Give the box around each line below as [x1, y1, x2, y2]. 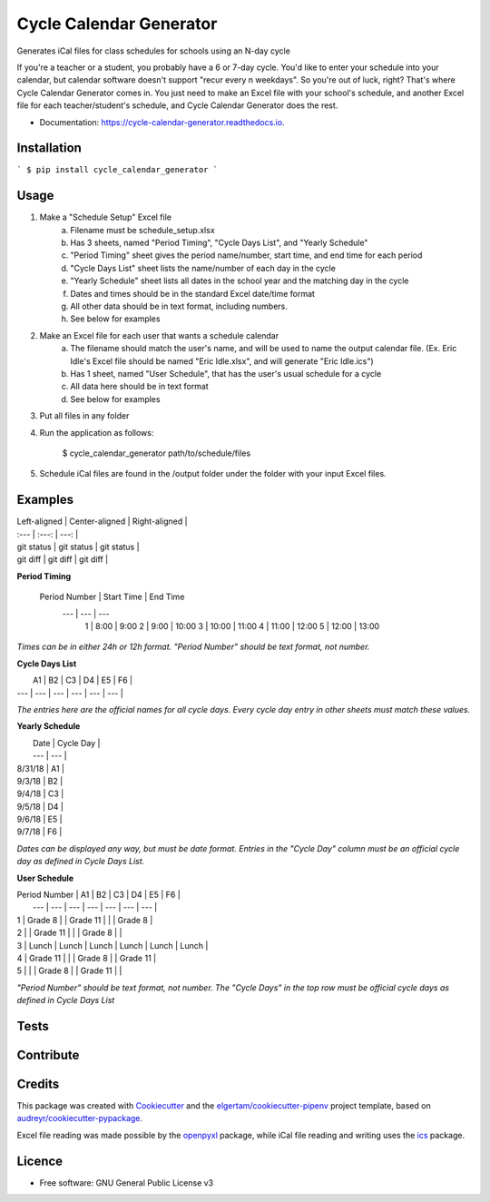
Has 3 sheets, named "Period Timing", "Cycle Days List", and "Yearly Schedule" [70, 237, 368, 249]
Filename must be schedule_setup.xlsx [70, 224, 215, 235]
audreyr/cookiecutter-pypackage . [16, 1113, 143, 1124]
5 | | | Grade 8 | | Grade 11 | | [16, 965, 122, 976]
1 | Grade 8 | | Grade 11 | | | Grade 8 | [16, 914, 153, 925]
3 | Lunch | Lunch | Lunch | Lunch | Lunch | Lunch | [16, 940, 209, 951]
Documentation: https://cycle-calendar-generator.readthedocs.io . [39, 116, 285, 127]
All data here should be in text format [70, 381, 209, 392]
